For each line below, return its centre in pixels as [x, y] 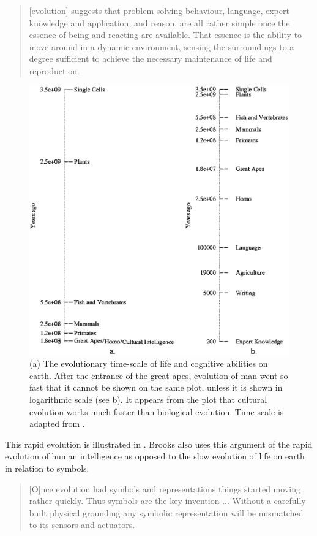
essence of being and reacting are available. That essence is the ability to [166, 35]
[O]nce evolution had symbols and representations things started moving [165, 488]
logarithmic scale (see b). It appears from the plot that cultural [148, 399]
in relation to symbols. [47, 468]
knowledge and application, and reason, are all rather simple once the [159, 22]
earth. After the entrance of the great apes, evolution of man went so [159, 375]
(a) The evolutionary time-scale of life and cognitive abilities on [149, 363]
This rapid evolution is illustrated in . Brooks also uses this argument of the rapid [159, 444]
